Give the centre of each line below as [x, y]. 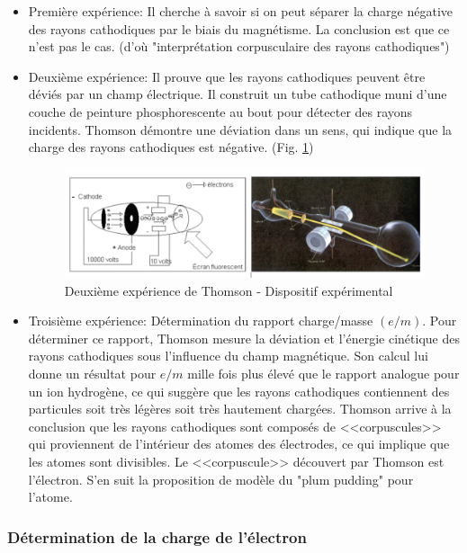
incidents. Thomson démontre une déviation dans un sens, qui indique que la [240, 129]
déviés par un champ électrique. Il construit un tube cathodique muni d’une [238, 94]
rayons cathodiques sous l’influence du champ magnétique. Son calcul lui [228, 356]
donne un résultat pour [92, 374]
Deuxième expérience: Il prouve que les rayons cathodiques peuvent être [227, 76]
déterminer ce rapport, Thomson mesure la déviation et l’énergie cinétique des [244, 338]
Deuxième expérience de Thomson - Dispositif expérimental [229, 290]
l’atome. [50, 497]
